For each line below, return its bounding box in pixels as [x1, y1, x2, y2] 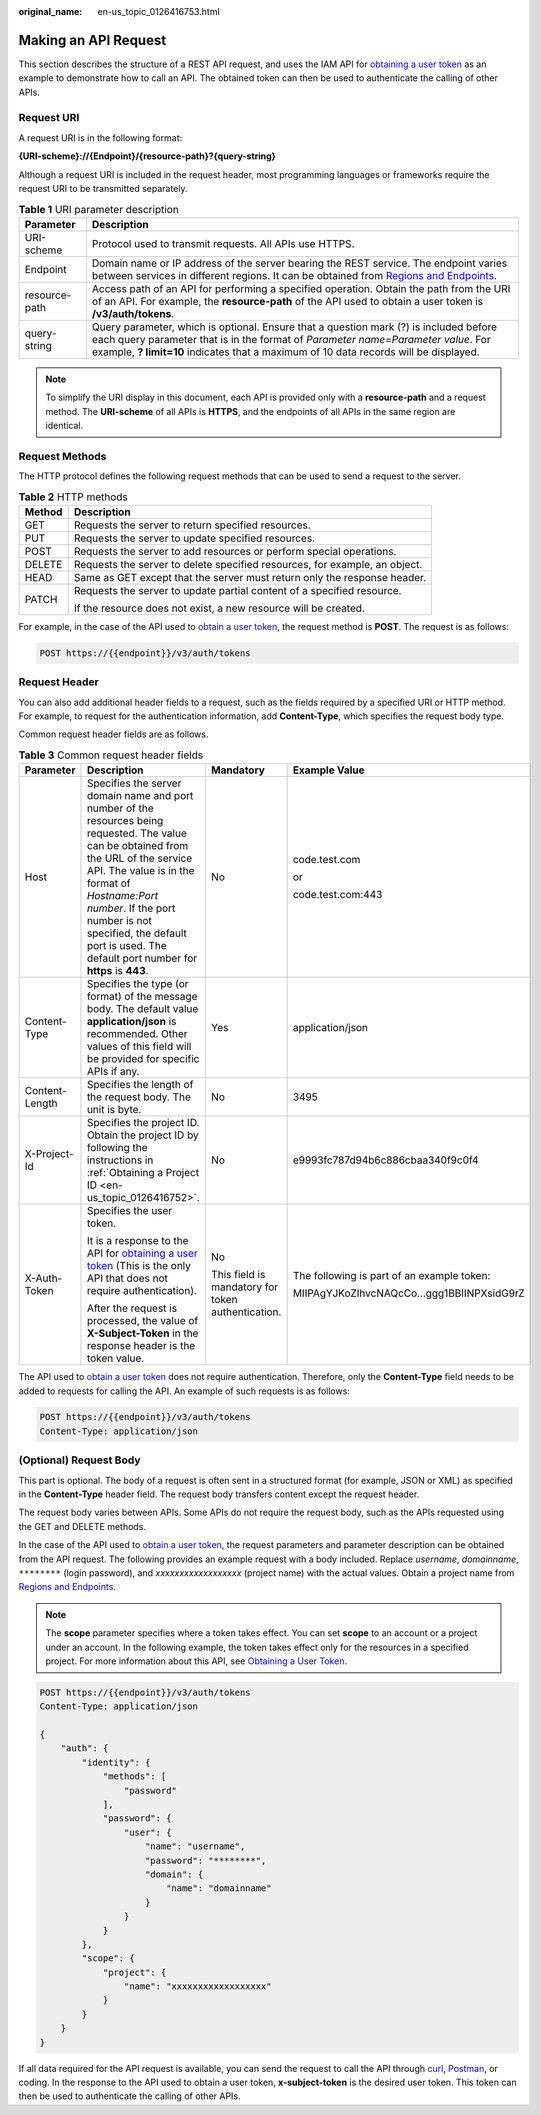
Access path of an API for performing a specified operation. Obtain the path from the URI [91, 281, 511, 295]
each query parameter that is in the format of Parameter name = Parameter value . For [91, 332, 491, 346]
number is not [86, 914, 152, 928]
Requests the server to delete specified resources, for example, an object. [73, 557, 423, 571]
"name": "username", [145, 1841, 246, 1852]
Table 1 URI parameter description [18, 202, 179, 216]
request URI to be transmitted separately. [18, 183, 189, 194]
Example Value [292, 763, 365, 777]
